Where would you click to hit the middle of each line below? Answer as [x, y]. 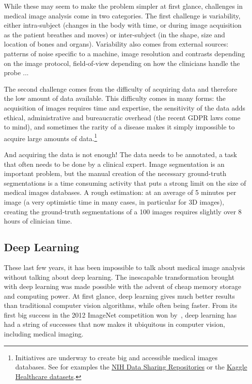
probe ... [16, 72]
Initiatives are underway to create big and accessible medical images [117, 357]
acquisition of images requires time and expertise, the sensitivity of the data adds [125, 107]
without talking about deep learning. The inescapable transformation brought [119, 277]
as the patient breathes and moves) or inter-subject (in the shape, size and [115, 34]
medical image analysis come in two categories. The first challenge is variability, [122, 15]
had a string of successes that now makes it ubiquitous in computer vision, [115, 324]
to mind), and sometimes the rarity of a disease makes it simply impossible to [119, 127]
